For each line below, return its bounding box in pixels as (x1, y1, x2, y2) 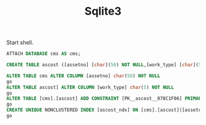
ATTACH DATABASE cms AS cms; (6, 51, 81, 57)
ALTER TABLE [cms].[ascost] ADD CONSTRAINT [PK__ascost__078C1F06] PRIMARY (6, 96, 204, 102)
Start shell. (6, 39, 34, 47)
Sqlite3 (85, 4, 121, 18)
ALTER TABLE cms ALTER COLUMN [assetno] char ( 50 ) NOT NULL (6, 72, 161, 79)
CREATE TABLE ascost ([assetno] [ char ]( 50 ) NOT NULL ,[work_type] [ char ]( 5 (6, 62, 202, 68)
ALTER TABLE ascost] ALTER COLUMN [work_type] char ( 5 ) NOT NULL (6, 84, 174, 90)
